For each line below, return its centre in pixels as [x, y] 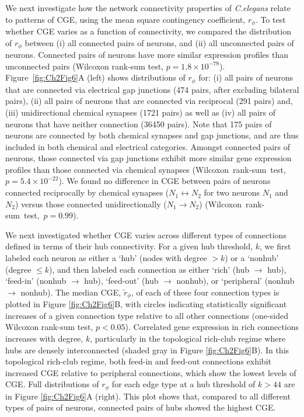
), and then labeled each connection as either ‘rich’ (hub [149, 269]
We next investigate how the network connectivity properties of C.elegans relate [148, 8]
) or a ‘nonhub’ [252, 258]
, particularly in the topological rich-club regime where [188, 338]
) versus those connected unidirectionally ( [91, 204]
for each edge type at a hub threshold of [184, 384]
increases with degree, [44, 338]
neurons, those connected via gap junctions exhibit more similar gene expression [148, 158]
